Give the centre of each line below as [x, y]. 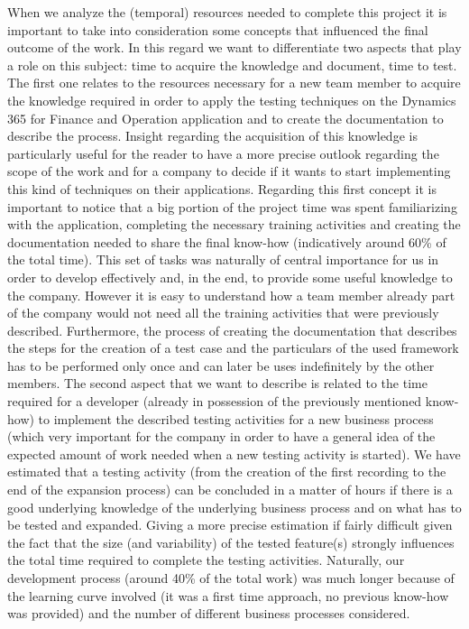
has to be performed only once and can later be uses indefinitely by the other [221, 365]
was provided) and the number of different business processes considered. [209, 613]
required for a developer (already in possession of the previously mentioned [215, 401]
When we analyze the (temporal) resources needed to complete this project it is [227, 12]
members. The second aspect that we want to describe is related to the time [217, 383]
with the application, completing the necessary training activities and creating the [234, 224]
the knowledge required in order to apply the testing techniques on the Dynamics [232, 100]
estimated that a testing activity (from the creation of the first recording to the [227, 472]
